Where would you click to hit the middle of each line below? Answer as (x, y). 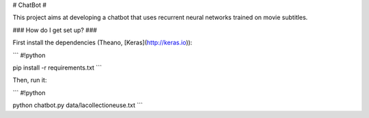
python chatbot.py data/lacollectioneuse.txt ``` (78, 105)
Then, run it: (30, 80)
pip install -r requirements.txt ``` (57, 68)
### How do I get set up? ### (55, 30)
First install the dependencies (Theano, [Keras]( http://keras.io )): (102, 43)
